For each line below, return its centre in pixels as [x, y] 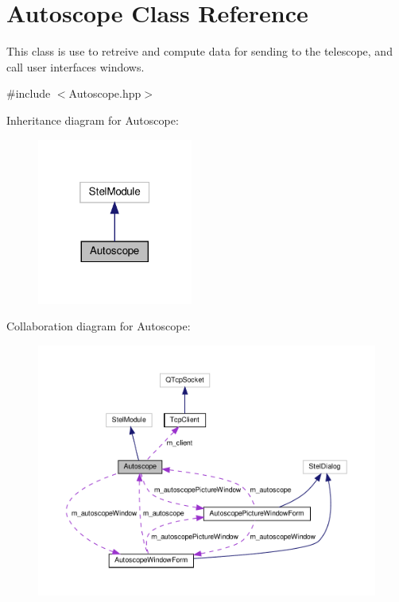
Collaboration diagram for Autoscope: [99, 326]
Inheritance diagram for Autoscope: [93, 120]
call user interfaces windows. [76, 66]
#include [29, 93]
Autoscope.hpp [105, 93]
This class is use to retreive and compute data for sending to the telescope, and [199, 51]
